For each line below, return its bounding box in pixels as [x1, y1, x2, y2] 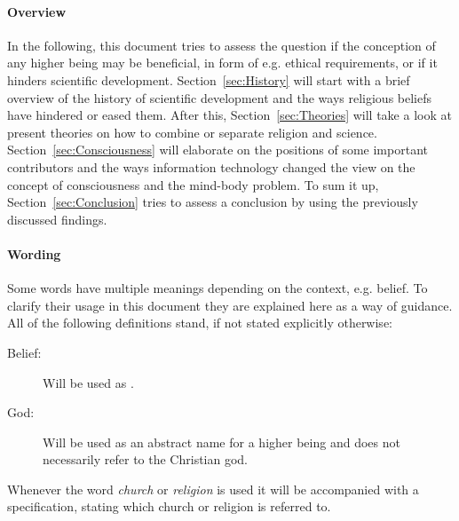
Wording [7, 244, 61, 263]
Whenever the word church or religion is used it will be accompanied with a [7, 479, 419, 498]
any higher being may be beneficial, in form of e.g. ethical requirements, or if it [7, 53, 438, 72]
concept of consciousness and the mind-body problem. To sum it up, [7, 175, 379, 193]
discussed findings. [7, 209, 107, 228]
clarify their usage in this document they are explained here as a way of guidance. [7, 296, 453, 314]
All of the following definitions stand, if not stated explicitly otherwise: [7, 313, 392, 332]
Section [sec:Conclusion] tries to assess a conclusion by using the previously [7, 193, 418, 211]
